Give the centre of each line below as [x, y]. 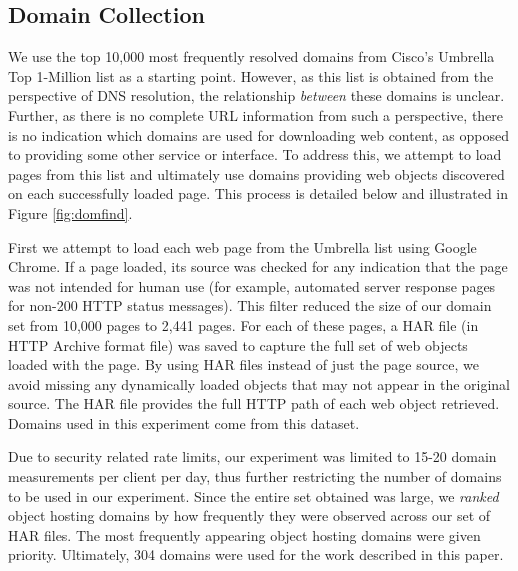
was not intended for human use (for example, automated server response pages [252, 285]
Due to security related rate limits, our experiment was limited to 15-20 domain [252, 456]
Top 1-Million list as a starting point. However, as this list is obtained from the [251, 75]
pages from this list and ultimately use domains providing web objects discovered [256, 173]
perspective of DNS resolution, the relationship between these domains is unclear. [256, 95]
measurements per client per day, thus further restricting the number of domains [255, 476]
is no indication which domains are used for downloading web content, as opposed [258, 134]
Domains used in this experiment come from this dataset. [184, 422]
